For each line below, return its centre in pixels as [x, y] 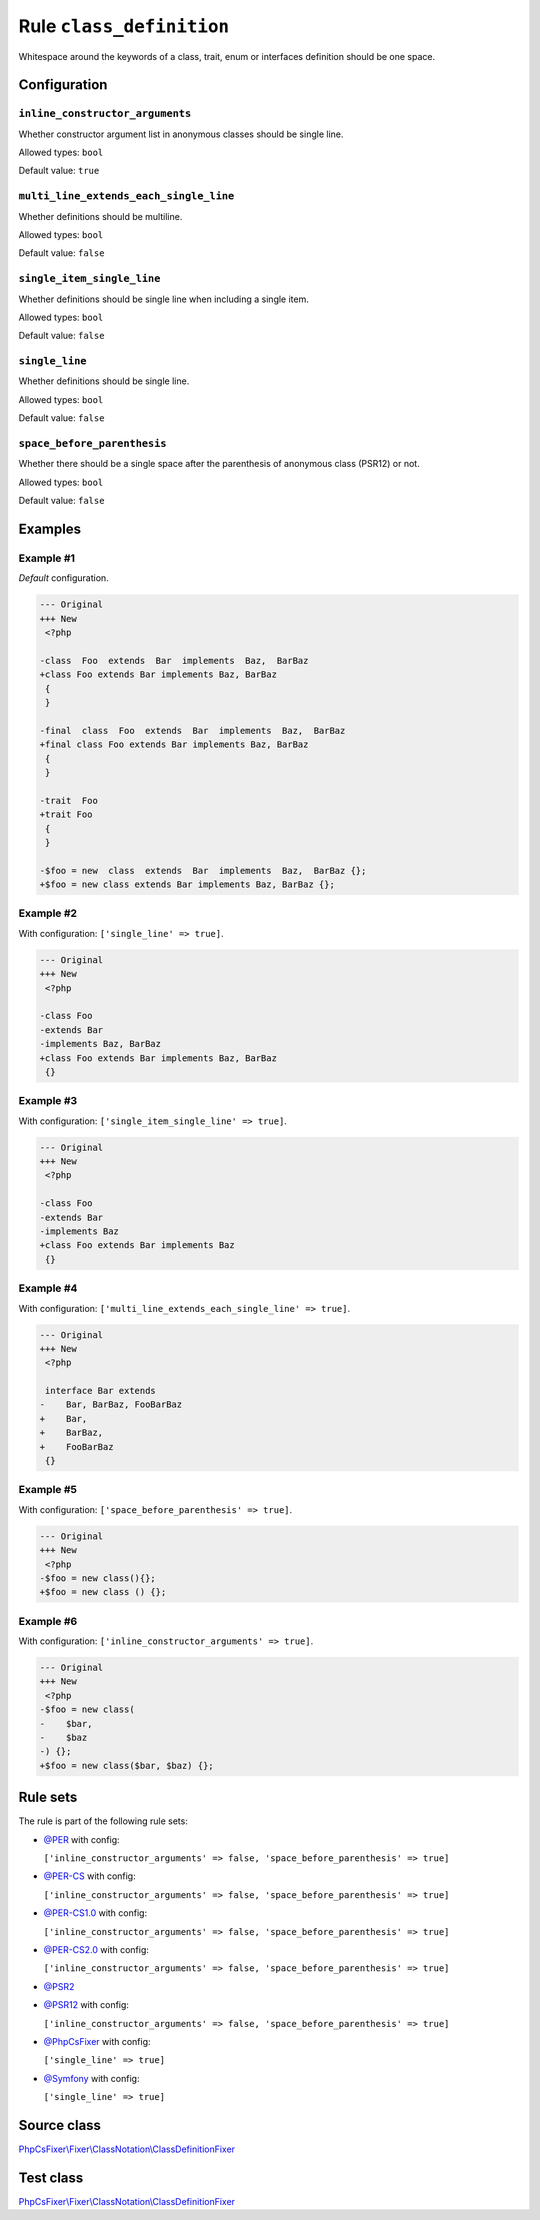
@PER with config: [81, 1839]
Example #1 [46, 558]
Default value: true [59, 171]
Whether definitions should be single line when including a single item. [164, 299]
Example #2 [48, 913]
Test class [51, 2177]
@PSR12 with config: [86, 2005]
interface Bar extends [101, 1391]
